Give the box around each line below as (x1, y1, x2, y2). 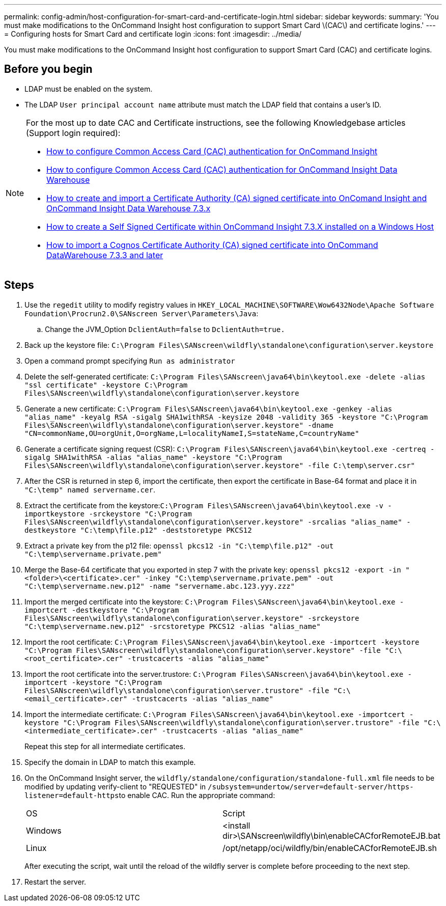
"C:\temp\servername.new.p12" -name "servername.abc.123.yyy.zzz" (24, 582, 295, 590)
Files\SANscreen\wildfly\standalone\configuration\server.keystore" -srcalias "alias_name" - (24, 517, 411, 526)
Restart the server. (24, 877, 87, 886)
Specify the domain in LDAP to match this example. (24, 757, 196, 766)
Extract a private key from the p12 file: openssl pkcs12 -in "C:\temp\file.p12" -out (24, 541, 334, 550)
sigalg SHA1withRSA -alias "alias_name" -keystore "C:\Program (24, 453, 282, 461)
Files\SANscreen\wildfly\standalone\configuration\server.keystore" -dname (24, 421, 333, 429)
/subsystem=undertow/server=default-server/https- (208, 782, 414, 791)
